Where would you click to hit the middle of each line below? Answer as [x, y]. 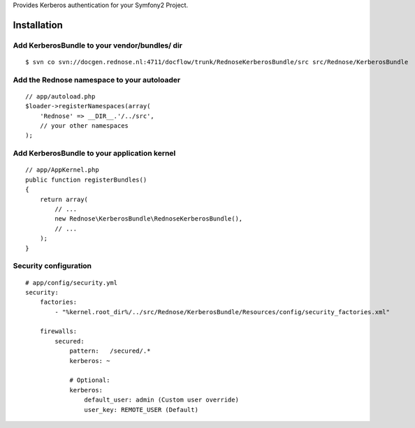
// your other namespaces [84, 126]
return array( [64, 199]
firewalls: [58, 331]
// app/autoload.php [60, 96]
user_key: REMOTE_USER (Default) [141, 409]
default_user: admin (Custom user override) [161, 400]
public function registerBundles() [86, 179]
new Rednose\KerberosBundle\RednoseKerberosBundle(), [149, 219]
